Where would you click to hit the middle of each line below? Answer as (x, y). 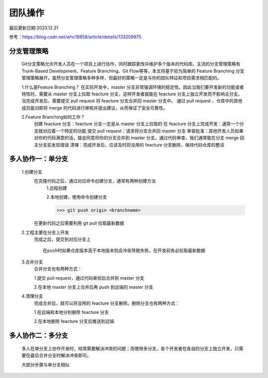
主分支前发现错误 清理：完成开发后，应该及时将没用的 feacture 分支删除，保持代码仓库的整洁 (129, 145)
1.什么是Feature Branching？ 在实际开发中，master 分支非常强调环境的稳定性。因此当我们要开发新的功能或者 (133, 87)
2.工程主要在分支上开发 (45, 232)
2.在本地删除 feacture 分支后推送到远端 (74, 321)
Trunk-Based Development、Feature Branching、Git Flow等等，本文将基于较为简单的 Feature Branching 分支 (133, 71)
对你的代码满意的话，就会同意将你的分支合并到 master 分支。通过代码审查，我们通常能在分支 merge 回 (139, 138)
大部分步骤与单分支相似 (45, 365)
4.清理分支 (32, 296)
